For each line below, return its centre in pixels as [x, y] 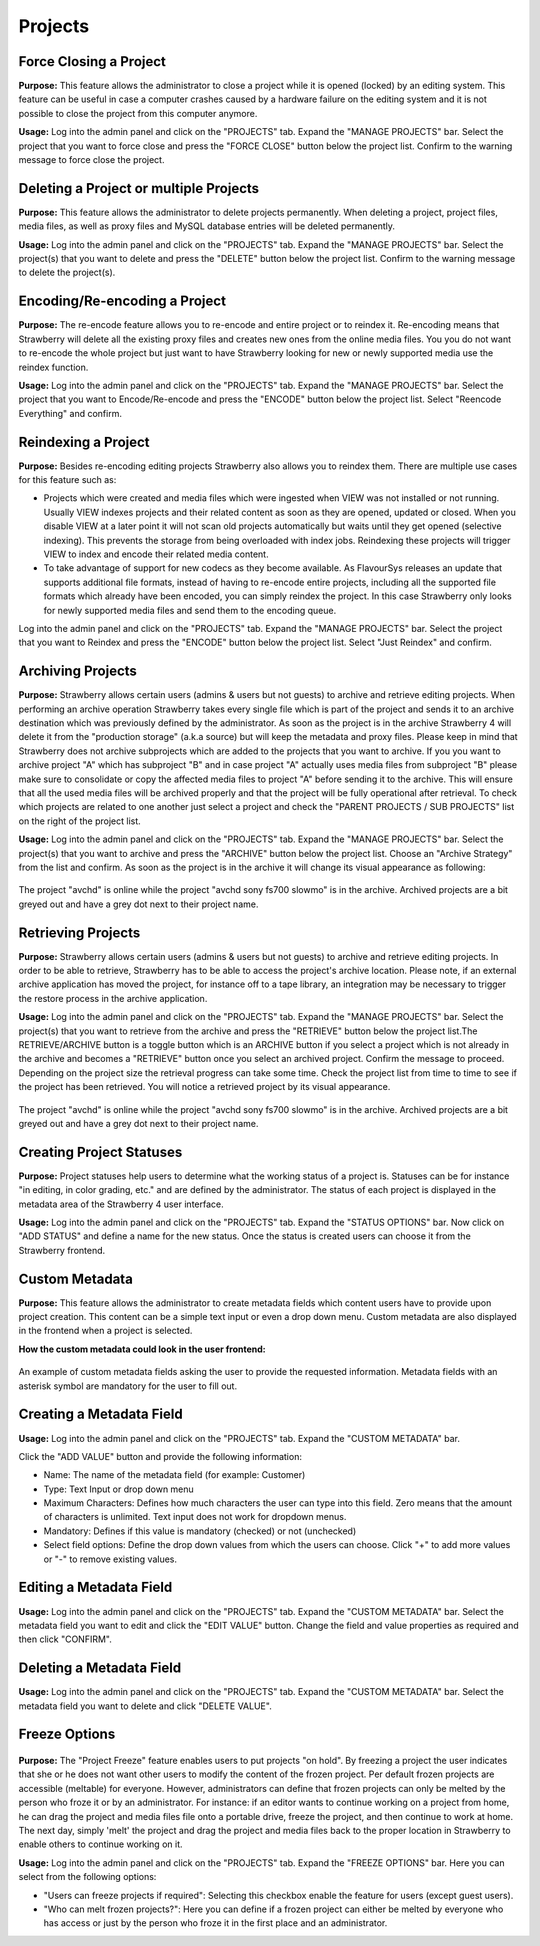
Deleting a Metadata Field [100, 1668]
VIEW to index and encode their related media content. [156, 554]
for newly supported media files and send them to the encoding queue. [190, 610]
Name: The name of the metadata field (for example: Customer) [174, 1475]
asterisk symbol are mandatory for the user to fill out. [128, 1386]
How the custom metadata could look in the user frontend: [142, 1349]
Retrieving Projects [79, 932]
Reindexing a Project [84, 441]
